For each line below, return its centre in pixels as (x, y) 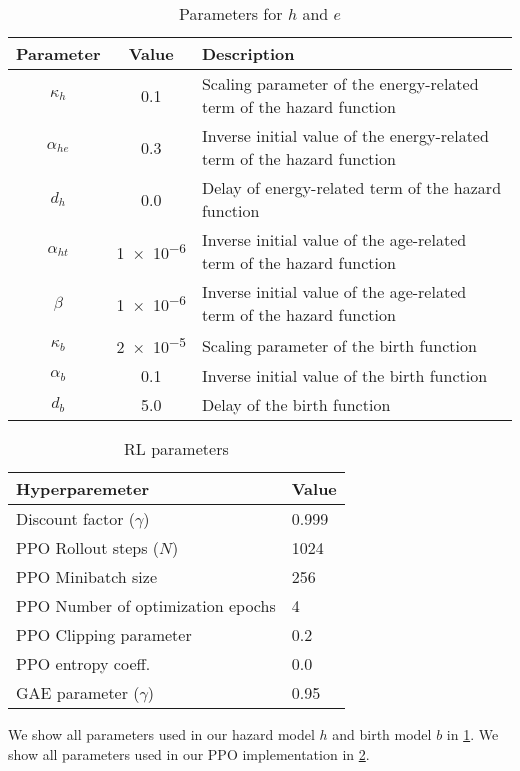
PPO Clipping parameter (104, 635)
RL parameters (176, 449)
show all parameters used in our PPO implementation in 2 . (189, 753)
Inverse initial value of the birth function (344, 376)
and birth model (382, 734)
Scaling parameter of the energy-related (340, 83)
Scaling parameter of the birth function (339, 345)
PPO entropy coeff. (83, 664)
